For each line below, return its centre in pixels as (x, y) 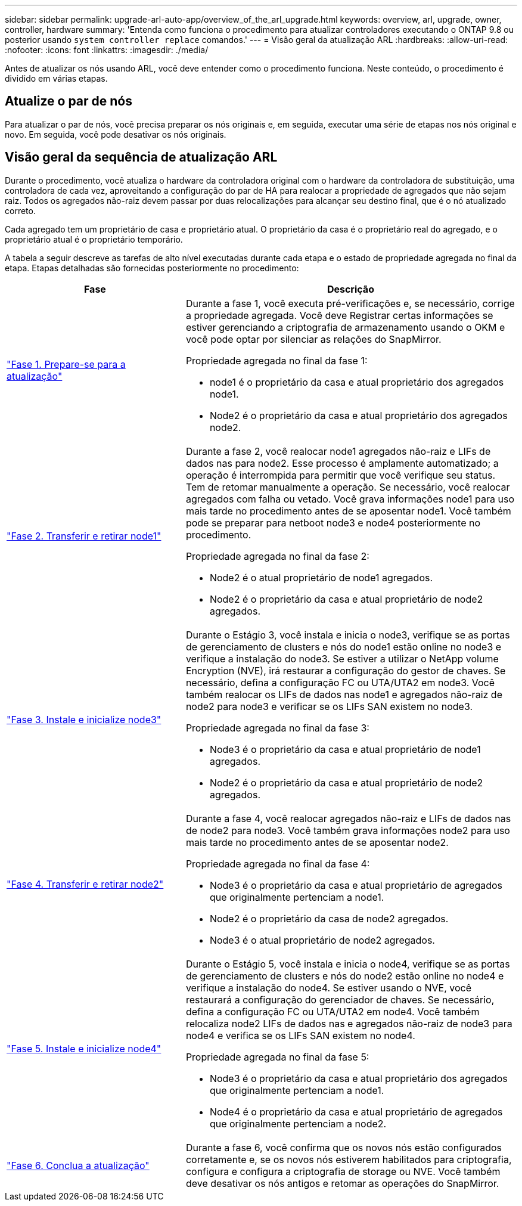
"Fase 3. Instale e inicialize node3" (84, 719)
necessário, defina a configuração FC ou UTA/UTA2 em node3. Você (340, 682)
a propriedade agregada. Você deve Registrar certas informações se (339, 315)
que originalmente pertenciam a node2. (298, 1123)
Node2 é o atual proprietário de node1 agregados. (321, 577)
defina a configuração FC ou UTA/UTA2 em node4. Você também (333, 1011)
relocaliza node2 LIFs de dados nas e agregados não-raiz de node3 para (349, 1023)
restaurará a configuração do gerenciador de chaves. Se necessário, (340, 999)
